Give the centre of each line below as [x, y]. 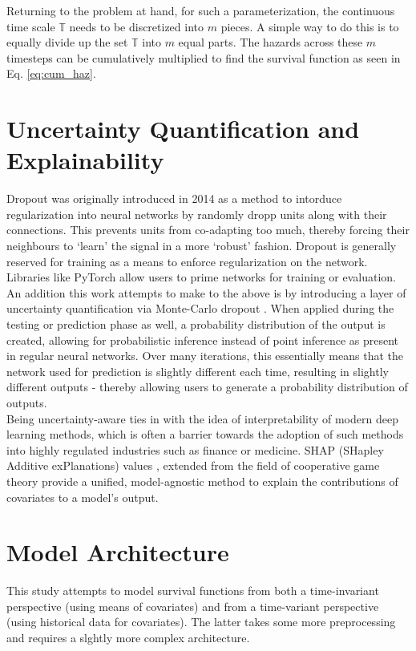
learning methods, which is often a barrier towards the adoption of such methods [205, 434]
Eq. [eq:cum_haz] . [51, 73]
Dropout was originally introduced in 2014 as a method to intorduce [174, 198]
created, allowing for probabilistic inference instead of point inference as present [203, 340]
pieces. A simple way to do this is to [310, 26]
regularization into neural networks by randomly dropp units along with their [197, 214]
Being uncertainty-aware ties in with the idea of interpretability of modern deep [202, 418]
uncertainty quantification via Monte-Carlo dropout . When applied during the [200, 308]
